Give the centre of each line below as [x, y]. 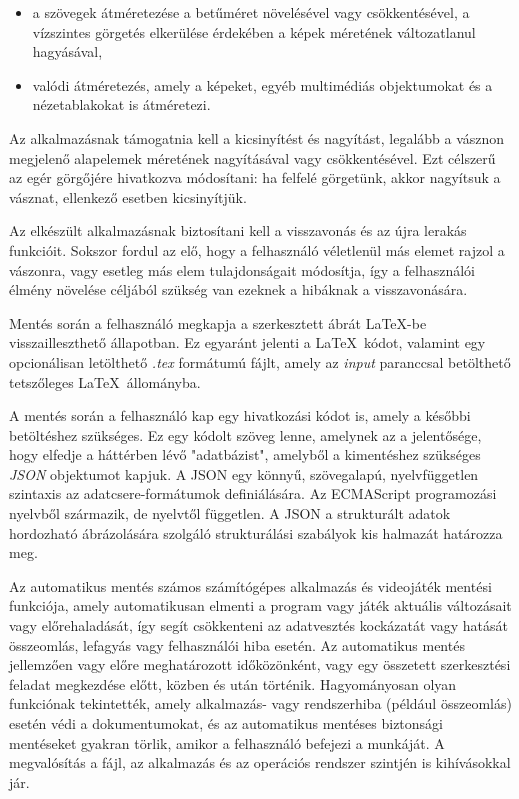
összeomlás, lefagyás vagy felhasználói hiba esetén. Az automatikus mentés [237, 644]
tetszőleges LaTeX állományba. [105, 381]
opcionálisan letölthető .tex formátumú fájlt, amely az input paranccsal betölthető [260, 361]
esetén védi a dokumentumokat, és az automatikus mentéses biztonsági [226, 723]
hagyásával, [67, 51]
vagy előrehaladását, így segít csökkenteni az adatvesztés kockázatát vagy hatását [258, 625]
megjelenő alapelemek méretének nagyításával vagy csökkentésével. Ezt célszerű [252, 157]
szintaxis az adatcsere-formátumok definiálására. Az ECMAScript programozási [253, 493]
